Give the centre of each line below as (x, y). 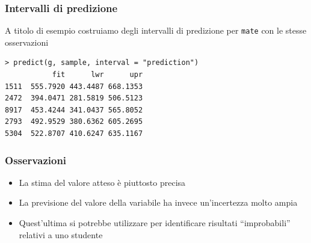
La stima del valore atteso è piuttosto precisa (102, 182)
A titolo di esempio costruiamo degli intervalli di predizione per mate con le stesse (156, 30)
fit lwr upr (97, 75)
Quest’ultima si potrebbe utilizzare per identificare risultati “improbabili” (155, 223)
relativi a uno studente (61, 234)
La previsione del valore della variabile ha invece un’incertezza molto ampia (158, 202)
